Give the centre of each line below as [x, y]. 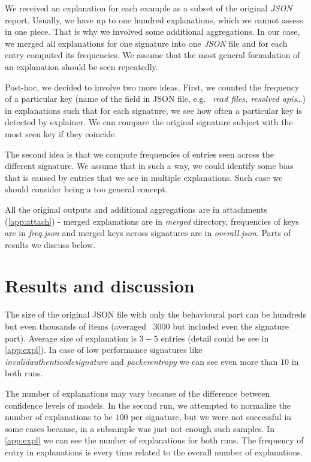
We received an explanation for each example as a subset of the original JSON [149, 8]
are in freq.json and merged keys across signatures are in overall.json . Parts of [148, 233]
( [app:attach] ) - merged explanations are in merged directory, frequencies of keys [152, 221]
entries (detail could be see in [215, 338]
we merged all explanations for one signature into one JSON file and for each [146, 43]
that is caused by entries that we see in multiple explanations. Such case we [144, 177]
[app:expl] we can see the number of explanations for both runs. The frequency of [154, 440]
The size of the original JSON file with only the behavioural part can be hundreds [155, 314]
